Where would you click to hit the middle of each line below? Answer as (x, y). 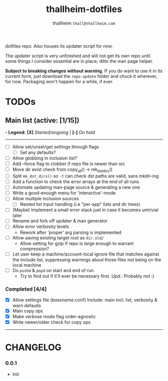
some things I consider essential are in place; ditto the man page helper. (79, 61)
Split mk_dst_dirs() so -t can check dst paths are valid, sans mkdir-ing (85, 176)
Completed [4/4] (26, 289)
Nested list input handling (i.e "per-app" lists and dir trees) (80, 204)
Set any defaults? (38, 152)
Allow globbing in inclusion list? (45, 158)
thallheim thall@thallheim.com (84, 23)
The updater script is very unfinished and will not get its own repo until (78, 56)
